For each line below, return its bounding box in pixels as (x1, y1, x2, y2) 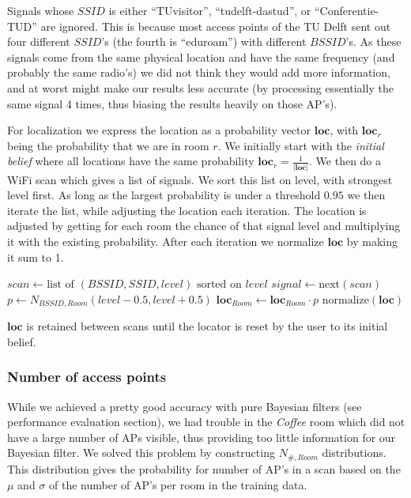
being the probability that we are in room (7, 137, 209, 153)
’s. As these (345, 33, 402, 50)
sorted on (196, 279, 242, 291)
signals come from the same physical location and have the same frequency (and (7, 48, 395, 65)
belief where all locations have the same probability (7, 153, 255, 169)
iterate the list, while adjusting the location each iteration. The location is (7, 202, 367, 218)
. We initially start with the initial (217, 137, 384, 153)
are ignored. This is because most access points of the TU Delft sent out (40, 17, 391, 34)
